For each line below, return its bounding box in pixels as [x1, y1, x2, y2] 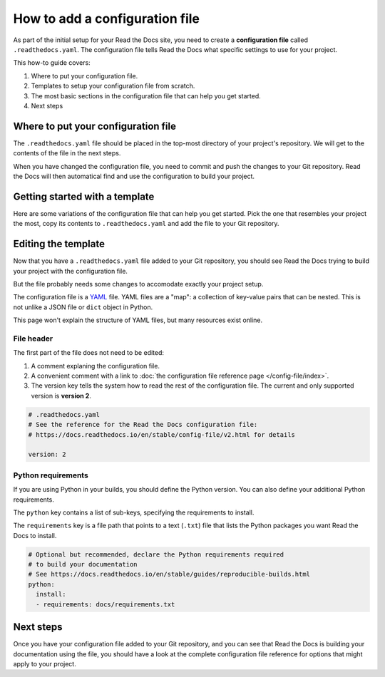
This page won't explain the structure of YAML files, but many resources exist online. [13, 316, 263, 324]
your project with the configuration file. [13, 267, 128, 275]
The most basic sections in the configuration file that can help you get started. [31, 91, 262, 100]
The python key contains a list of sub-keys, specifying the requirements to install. [13, 508, 255, 517]
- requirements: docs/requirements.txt [36, 600, 175, 609]
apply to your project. [13, 659, 76, 668]
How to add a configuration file [13, 11, 200, 26]
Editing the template [13, 238, 105, 250]
